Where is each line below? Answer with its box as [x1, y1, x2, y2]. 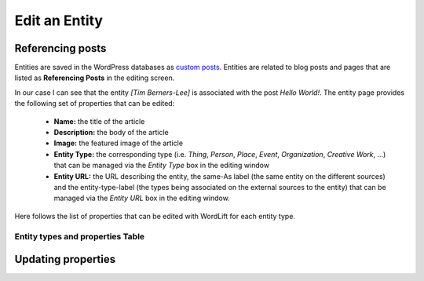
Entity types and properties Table [14, 231, 145, 242]
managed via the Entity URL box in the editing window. [53, 193, 231, 203]
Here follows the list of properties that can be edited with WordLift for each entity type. [14, 211, 296, 221]
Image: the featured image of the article [53, 138, 184, 148]
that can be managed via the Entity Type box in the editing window [53, 161, 270, 170]
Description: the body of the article [53, 128, 169, 137]
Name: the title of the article [53, 116, 145, 126]
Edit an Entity [14, 12, 104, 29]
